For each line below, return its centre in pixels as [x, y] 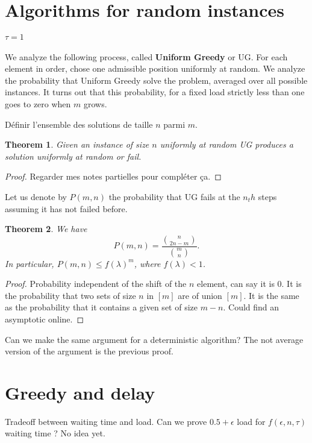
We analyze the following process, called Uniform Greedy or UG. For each [146, 56]
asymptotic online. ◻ [45, 319]
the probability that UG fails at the [174, 196]
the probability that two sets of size [70, 295]
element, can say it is [236, 284]
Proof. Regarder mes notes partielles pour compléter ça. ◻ [113, 176]
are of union [200, 295]
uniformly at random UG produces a [226, 144]
